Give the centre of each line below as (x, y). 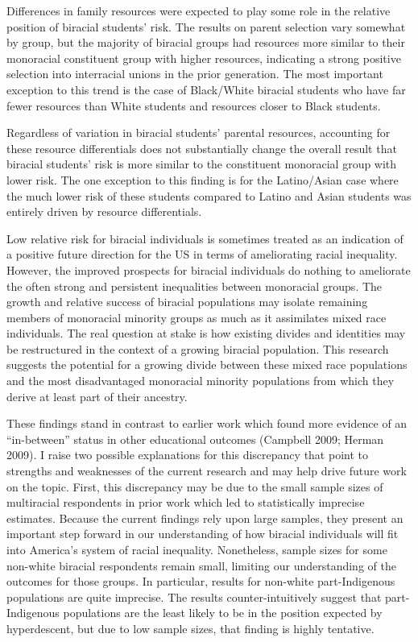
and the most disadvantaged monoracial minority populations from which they (201, 381)
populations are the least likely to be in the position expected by (223, 613)
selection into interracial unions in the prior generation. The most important (195, 74)
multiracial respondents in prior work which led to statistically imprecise (186, 502)
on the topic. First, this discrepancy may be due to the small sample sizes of (195, 486)
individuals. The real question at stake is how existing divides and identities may (206, 333)
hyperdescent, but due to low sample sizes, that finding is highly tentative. (190, 628)
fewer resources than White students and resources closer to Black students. (194, 105)
